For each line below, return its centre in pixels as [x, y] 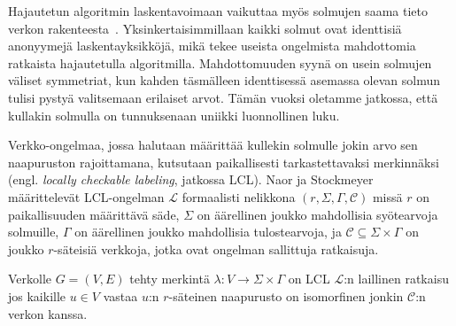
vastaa [120, 295]
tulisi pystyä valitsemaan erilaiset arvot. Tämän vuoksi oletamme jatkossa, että [223, 97]
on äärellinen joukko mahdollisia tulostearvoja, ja [208, 232]
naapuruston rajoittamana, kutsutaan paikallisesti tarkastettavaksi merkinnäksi [224, 162]
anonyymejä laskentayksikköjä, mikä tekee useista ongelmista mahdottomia [212, 46]
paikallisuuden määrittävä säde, [94, 214]
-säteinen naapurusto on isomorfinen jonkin [286, 295]
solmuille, [34, 232]
